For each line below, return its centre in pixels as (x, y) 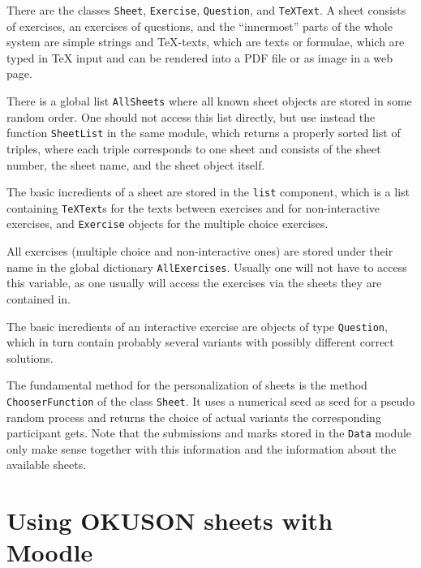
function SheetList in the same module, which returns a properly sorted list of (204, 133)
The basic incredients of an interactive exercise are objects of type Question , (197, 326)
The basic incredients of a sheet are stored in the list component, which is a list (208, 192)
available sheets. (47, 465)
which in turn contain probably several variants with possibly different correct (200, 342)
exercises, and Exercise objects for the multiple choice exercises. (168, 224)
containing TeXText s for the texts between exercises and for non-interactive (193, 207)
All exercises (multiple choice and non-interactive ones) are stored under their (200, 251)
